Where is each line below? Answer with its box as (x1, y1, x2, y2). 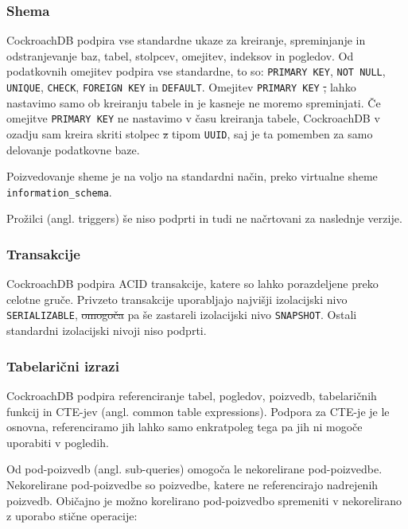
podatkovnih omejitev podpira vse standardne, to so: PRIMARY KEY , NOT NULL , (6, 63, 386, 80)
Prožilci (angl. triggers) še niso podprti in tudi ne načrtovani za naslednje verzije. (6, 210, 402, 227)
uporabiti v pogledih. (6, 434, 109, 450)
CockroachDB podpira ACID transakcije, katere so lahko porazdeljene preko (6, 275, 379, 292)
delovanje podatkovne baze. (6, 141, 140, 158)
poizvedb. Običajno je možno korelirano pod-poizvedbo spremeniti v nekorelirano (6, 492, 402, 508)
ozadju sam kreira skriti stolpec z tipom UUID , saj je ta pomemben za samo (6, 125, 373, 142)
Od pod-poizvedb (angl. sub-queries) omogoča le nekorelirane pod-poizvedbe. (6, 461, 383, 477)
